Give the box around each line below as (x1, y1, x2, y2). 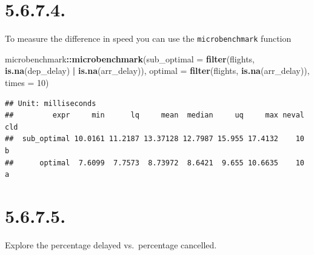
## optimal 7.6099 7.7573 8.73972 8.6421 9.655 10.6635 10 (5, 158, 304, 167)
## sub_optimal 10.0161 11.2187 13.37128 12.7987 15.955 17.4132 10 (5, 134, 304, 144)
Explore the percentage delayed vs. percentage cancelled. (5, 238, 217, 251)
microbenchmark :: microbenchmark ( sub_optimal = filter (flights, (5, 52, 255, 65)
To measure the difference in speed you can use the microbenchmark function (5, 32, 292, 45)
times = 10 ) (5, 76, 49, 88)
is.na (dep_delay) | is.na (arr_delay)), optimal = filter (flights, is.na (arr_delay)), (5, 64, 310, 77)
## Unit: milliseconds (5, 99, 96, 108)
